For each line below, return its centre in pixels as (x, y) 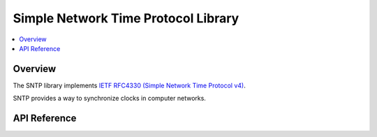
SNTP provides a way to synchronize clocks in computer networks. (109, 99)
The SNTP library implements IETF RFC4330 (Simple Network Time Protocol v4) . (129, 85)
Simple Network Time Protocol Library (126, 18)
